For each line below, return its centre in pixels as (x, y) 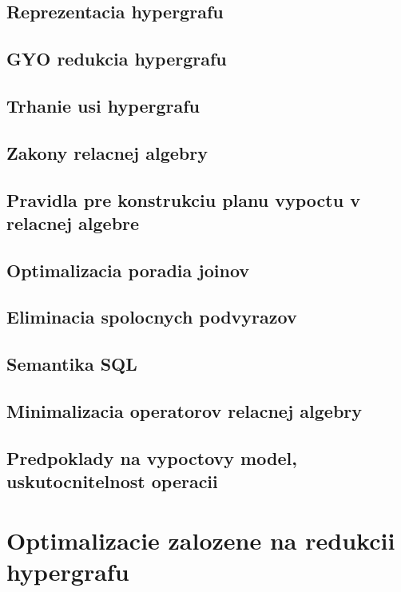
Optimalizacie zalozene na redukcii (201, 540)
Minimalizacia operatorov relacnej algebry (185, 411)
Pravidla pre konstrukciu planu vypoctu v (183, 199)
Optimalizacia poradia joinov (128, 270)
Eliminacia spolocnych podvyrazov (152, 317)
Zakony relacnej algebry (107, 152)
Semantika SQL (72, 364)
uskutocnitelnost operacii (112, 481)
